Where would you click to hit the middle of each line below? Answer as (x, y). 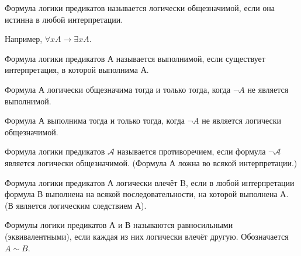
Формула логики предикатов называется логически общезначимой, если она (140, 8)
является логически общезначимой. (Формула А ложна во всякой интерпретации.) (151, 162)
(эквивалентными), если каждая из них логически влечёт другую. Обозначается (147, 236)
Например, (24, 39)
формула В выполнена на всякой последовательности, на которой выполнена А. (147, 194)
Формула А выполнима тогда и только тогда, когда (95, 120)
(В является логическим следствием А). (76, 205)
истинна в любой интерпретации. (64, 19)
